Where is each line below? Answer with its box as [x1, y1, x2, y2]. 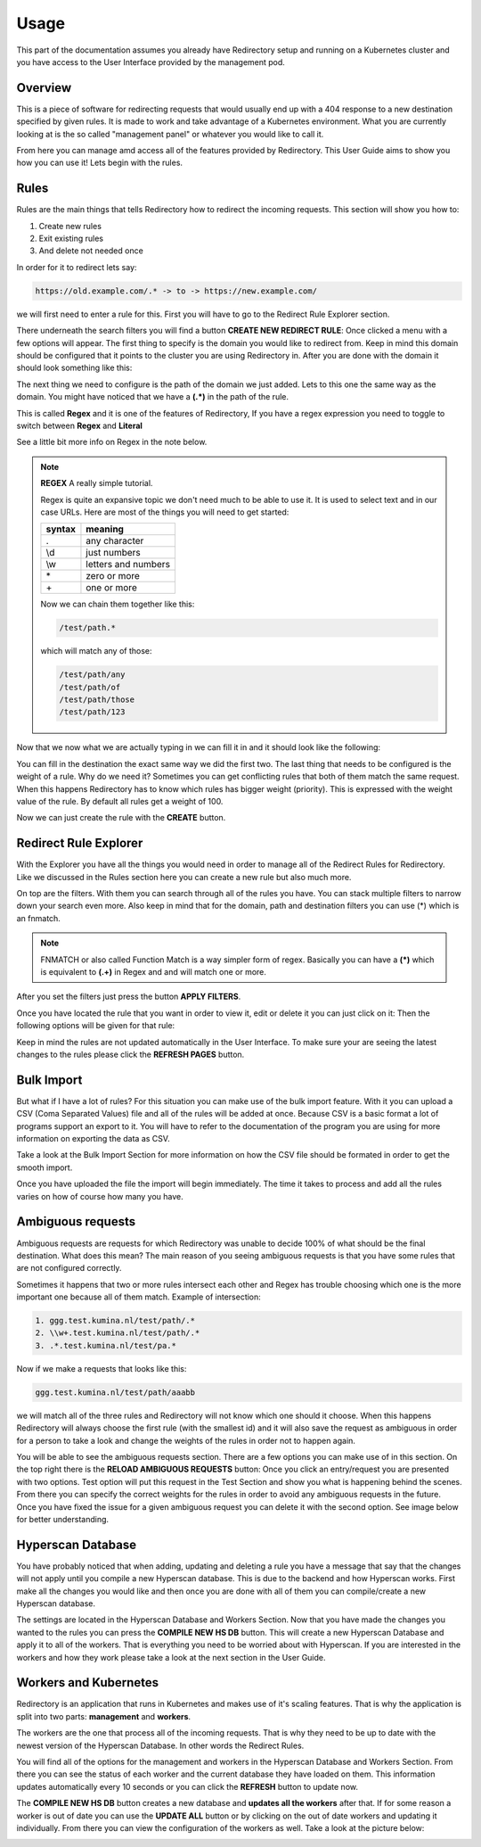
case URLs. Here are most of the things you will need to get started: [40, 507, 289, 517]
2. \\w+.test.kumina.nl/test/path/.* [35, 1328, 200, 1338]
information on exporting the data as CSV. [16, 1134, 170, 1144]
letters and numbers [86, 558, 171, 571]
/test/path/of [59, 682, 121, 692]
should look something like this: [16, 362, 133, 374]
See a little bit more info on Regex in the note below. [16, 437, 208, 448]
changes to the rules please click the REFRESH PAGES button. [16, 1049, 245, 1060]
